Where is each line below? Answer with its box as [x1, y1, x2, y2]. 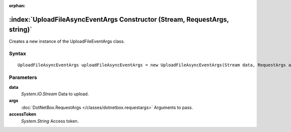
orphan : [9, 3, 26, 8]
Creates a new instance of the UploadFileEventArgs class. [9, 38, 125, 44]
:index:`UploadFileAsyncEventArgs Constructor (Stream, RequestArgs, [9, 15, 229, 24]
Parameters [9, 74, 37, 81]
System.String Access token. [21, 118, 79, 124]
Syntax [9, 50, 26, 57]
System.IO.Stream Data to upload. [21, 91, 89, 97]
